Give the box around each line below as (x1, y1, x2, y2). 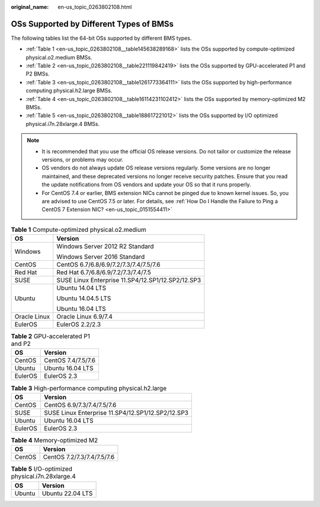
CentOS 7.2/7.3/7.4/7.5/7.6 (43, 453, 115, 461)
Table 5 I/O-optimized (11, 465, 72, 473)
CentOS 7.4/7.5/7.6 (44, 357, 96, 365)
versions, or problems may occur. (41, 156, 124, 163)
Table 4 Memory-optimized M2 (11, 436, 98, 445)
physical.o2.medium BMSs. (25, 53, 92, 61)
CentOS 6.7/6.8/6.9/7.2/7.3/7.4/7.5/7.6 (56, 260, 161, 269)
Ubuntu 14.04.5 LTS (56, 294, 111, 303)
